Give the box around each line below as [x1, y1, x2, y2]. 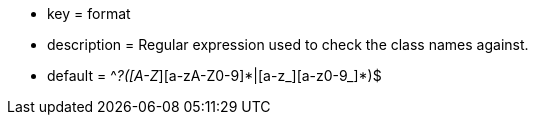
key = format [47, 5, 131, 22]
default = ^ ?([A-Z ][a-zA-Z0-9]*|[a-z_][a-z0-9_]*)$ [47, 67, 382, 84]
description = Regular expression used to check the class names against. [47, 36, 529, 53]
